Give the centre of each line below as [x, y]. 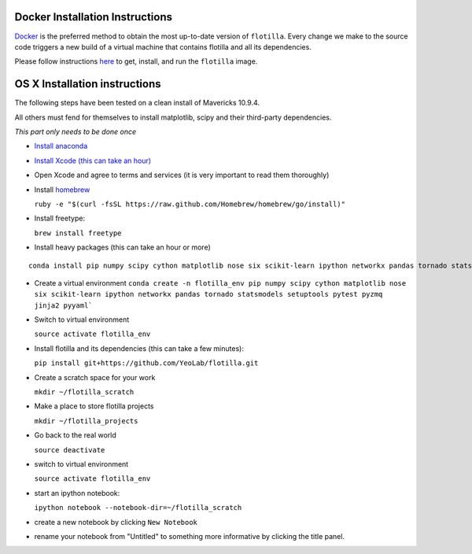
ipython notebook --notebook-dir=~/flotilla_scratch [138, 508]
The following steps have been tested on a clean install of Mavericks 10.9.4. [137, 103]
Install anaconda [61, 146]
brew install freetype [78, 233]
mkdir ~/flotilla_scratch [84, 392]
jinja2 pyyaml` [64, 305]
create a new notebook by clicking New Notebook [116, 522]
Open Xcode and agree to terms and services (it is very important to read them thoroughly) [182, 175]
